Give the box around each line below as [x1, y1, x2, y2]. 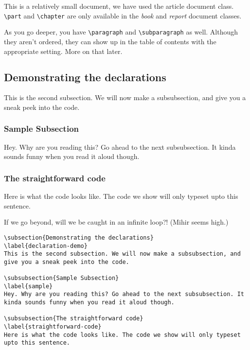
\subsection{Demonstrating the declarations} [4, 234, 154, 241]
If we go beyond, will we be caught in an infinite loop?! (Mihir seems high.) [4, 217, 229, 227]
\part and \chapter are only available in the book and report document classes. [4, 10, 242, 20]
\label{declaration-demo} [4, 242, 88, 249]
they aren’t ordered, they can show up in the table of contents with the [4, 36, 216, 46]
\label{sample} [4, 282, 53, 290]
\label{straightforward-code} [4, 323, 102, 331]
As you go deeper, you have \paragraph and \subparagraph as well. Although [4, 27, 238, 37]
